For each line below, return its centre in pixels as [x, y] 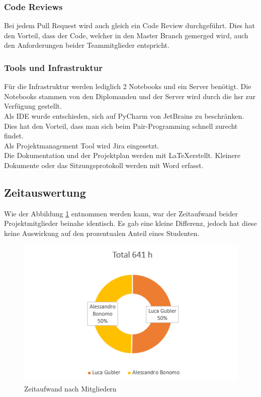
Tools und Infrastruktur [54, 67]
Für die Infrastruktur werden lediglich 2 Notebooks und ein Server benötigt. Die [128, 86]
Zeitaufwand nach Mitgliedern [70, 388]
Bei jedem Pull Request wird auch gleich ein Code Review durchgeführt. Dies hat [129, 25]
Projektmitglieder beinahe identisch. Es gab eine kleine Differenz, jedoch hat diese [130, 223]
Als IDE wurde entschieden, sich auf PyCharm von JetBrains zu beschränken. [124, 116]
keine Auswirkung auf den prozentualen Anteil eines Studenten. [102, 233]
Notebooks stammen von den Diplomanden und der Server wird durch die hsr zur [130, 96]
